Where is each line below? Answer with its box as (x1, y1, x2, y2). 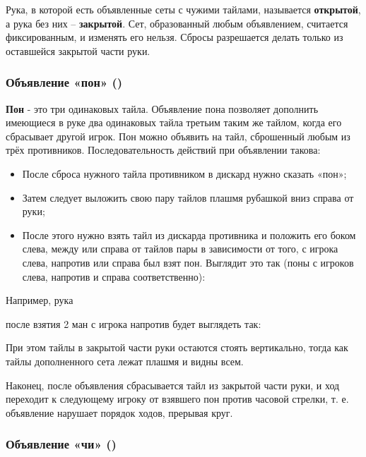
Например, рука (6, 293, 73, 307)
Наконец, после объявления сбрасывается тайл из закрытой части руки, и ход (6, 377, 340, 392)
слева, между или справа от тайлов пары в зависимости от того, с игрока (22, 241, 338, 256)
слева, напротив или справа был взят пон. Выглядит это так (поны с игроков (22, 255, 354, 269)
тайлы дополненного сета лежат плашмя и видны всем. (6, 353, 244, 368)
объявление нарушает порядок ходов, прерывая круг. (6, 405, 233, 420)
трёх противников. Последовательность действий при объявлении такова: (6, 142, 321, 157)
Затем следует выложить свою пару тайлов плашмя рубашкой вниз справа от (22, 190, 354, 205)
